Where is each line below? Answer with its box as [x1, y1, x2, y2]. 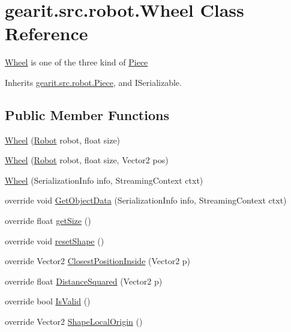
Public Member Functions [5, 105, 169, 124]
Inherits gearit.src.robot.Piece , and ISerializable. [5, 76, 182, 88]
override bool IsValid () [5, 295, 91, 307]
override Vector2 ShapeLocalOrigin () [5, 315, 143, 328]
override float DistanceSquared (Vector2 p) [5, 274, 163, 287]
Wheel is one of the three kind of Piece [5, 56, 148, 68]
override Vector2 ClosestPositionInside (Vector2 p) [5, 255, 191, 267]
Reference [5, 21, 88, 46]
